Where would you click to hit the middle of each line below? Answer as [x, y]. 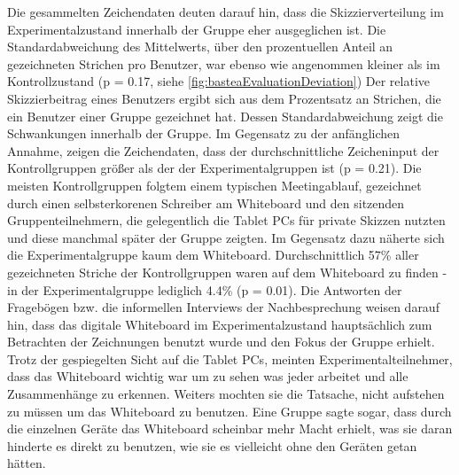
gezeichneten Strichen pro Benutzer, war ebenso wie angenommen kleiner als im [224, 63]
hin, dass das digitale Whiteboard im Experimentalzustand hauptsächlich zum [220, 324]
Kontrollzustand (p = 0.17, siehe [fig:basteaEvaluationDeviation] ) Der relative [218, 81]
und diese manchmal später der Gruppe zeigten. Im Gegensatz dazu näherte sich [226, 237]
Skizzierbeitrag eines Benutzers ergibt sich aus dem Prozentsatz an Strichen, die [224, 98]
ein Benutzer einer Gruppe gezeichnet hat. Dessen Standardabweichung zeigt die [225, 116]
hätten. [27, 463]
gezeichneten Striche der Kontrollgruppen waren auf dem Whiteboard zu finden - [227, 272]
